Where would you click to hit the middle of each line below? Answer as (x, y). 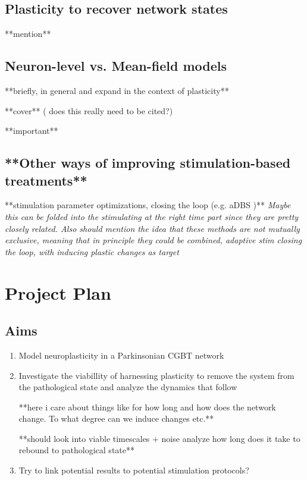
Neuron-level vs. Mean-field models (116, 66)
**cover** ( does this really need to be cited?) (89, 110)
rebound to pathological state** (76, 450)
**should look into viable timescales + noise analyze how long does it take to (159, 438)
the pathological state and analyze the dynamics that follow (128, 387)
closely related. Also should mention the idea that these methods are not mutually (152, 228)
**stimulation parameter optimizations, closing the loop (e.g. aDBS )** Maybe (148, 205)
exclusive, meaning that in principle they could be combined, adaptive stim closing (153, 240)
